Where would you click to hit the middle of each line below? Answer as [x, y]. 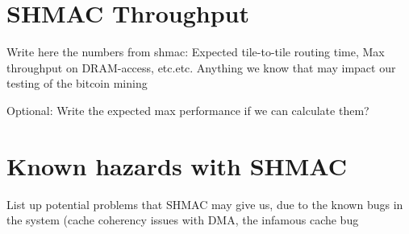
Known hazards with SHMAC [177, 165]
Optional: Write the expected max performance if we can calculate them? [188, 110]
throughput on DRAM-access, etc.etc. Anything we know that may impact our [201, 67]
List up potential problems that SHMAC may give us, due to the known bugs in [205, 204]
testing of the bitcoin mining [77, 83]
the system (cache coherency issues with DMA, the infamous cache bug [183, 220]
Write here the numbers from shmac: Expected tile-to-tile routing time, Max [196, 52]
